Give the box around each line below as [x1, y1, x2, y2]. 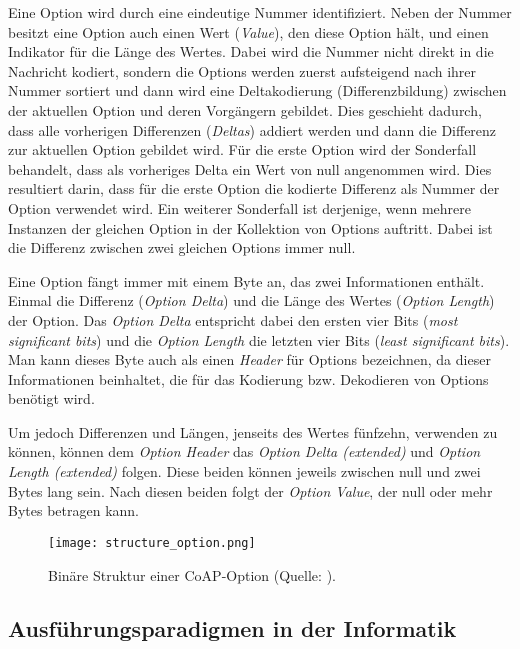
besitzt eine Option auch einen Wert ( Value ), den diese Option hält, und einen [8, 21, 489, 42]
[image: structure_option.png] [48, 535, 256, 550]
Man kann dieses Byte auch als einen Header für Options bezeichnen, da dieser [8, 349, 491, 370]
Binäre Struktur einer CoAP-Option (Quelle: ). [48, 564, 336, 585]
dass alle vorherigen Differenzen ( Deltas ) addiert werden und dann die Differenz [8, 119, 497, 140]
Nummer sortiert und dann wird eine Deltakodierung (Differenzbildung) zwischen [8, 80, 507, 101]
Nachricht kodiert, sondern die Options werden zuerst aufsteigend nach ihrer [8, 60, 477, 81]
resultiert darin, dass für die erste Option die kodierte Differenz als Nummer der [8, 178, 500, 199]
